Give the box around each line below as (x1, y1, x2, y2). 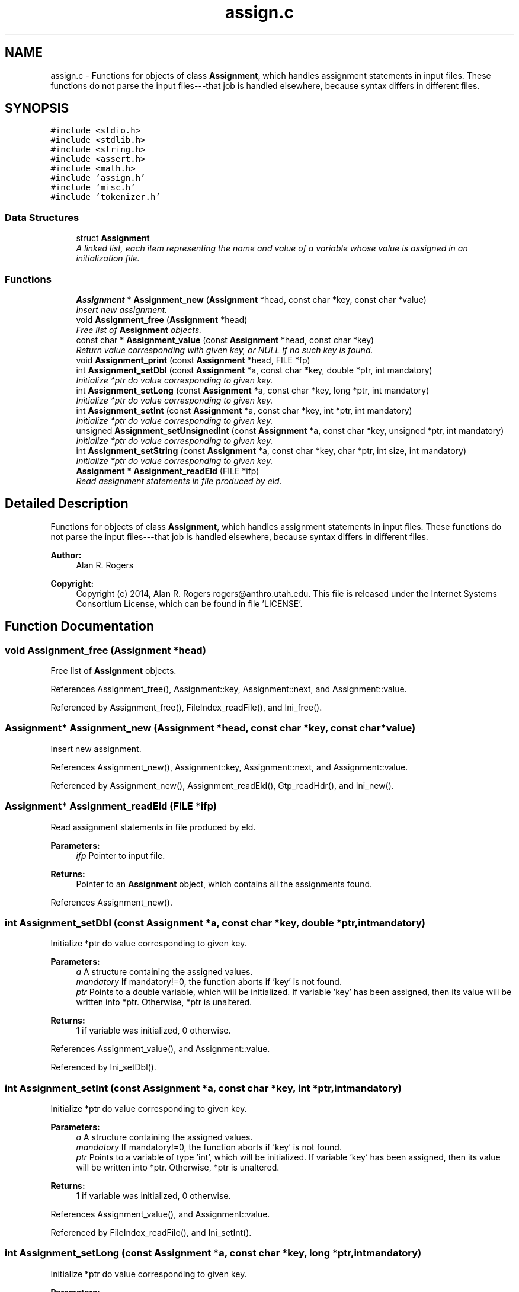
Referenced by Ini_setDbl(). (50, 1062, 156, 1073)
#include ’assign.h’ (50, 173, 146, 183)
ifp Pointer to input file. (76, 850, 165, 861)
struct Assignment (76, 233, 150, 244)
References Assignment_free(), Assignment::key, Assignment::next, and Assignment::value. (50, 684, 407, 694)
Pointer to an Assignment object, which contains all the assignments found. (76, 878, 373, 889)
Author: (50, 549, 82, 560)
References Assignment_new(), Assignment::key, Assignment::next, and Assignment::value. (50, 762, 408, 772)
